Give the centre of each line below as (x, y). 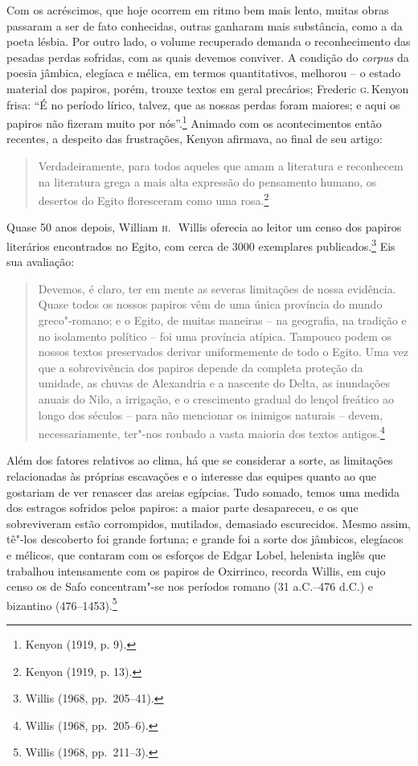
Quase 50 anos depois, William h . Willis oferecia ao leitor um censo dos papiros (204, 227)
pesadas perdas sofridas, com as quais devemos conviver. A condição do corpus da (208, 57)
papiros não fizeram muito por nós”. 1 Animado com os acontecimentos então (194, 122)
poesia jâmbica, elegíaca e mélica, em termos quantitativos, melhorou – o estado (204, 73)
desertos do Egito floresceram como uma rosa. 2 (154, 199)
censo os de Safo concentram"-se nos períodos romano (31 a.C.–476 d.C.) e (190, 586)
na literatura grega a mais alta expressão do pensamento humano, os (207, 181)
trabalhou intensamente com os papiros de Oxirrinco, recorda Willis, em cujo (196, 570)
